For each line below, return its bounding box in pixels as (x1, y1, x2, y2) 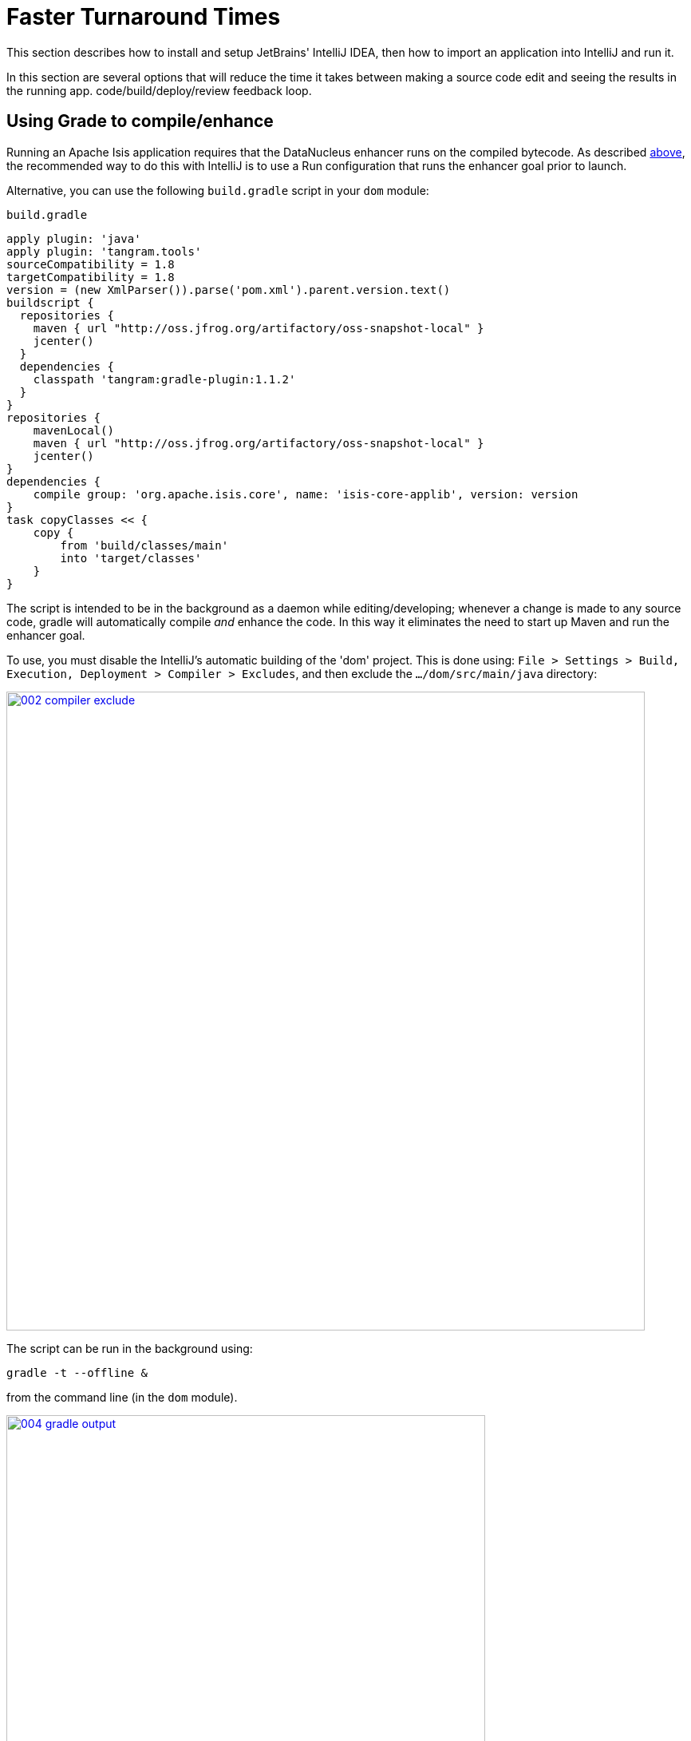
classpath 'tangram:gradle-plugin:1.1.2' (33, 372, 296, 386)
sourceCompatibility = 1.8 (6, 257, 175, 271)
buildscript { (6, 295, 94, 309)
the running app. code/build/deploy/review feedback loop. (6, 83, 312, 97)
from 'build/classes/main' (60, 538, 229, 552)
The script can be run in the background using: (6, 1341, 253, 1355)
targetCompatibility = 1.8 (6, 270, 175, 284)
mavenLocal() (33, 423, 114, 437)
